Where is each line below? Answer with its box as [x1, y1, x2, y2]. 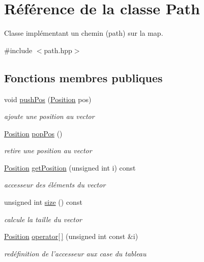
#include [4, 44, 33, 55]
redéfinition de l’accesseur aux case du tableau [4, 248, 147, 258]
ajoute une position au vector [4, 111, 95, 122]
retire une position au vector [4, 145, 92, 156]
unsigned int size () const [4, 197, 82, 207]
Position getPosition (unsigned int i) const [4, 162, 136, 173]
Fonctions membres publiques [4, 69, 163, 85]
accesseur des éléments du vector [4, 179, 106, 190]
